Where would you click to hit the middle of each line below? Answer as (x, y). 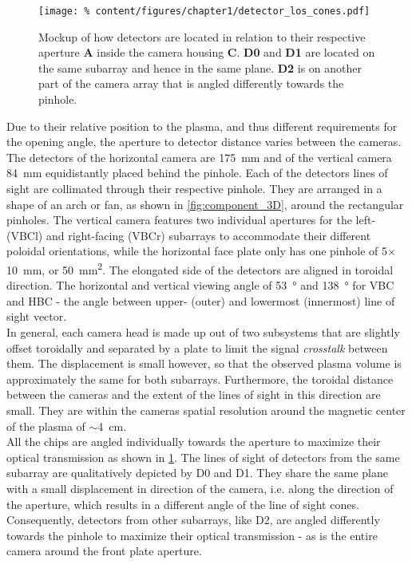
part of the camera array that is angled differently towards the (191, 83)
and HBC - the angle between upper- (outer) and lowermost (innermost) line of (201, 300)
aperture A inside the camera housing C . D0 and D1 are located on (207, 52)
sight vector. (37, 316)
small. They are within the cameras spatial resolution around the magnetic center (206, 410)
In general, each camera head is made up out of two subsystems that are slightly (203, 332)
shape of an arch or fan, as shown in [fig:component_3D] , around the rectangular (205, 204)
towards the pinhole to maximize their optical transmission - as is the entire (192, 535)
